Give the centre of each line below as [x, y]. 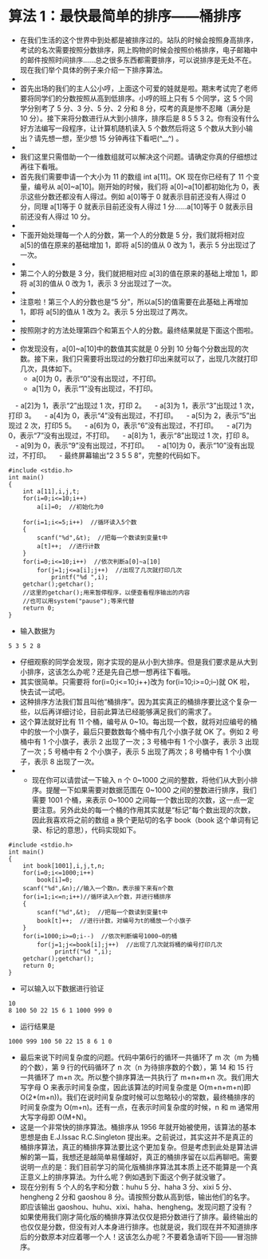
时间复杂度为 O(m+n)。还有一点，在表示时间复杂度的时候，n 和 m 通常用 [139, 1107]
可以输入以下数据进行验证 [62, 988]
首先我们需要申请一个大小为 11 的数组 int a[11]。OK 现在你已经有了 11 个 [136, 176]
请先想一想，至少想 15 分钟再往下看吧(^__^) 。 [108, 138]
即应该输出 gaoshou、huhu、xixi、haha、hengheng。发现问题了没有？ [136, 1206]
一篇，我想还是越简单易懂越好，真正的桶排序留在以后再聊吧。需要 [149, 1157]
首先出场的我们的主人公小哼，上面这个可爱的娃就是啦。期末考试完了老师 [138, 88]
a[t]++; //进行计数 [69, 546]
